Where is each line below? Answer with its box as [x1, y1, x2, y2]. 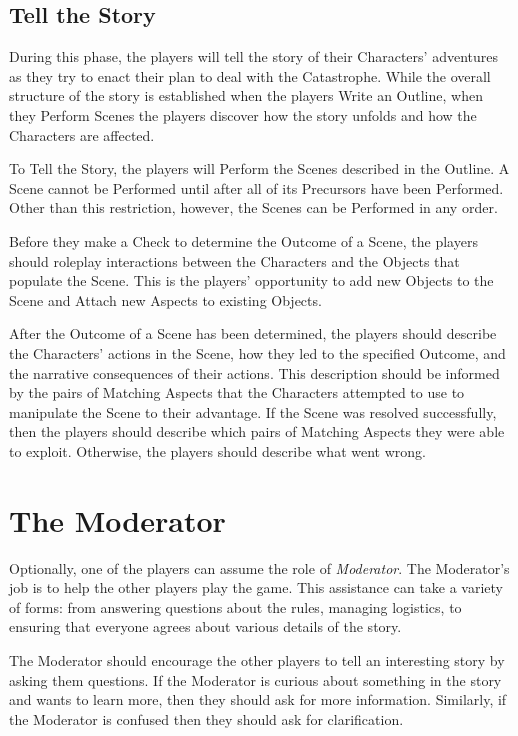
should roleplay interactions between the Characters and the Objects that [9, 250, 460, 271]
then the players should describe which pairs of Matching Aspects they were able [9, 421, 505, 442]
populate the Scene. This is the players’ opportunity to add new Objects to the [9, 270, 494, 291]
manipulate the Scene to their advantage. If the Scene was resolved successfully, [9, 401, 497, 422]
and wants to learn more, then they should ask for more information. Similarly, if [9, 689, 507, 710]
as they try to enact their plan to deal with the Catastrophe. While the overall [9, 65, 491, 86]
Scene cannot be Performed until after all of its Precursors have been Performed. [9, 177, 504, 198]
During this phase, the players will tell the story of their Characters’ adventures [9, 46, 498, 67]
